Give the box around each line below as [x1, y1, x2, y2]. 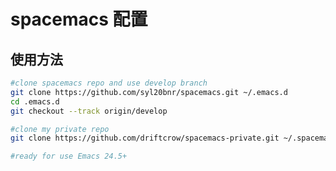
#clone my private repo [10, 124, 110, 134]
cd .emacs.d [10, 96, 60, 107]
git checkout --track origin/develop [10, 106, 168, 116]
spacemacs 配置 [10, 8, 148, 31]
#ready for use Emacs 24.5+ [10, 151, 128, 162]
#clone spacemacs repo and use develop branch [10, 78, 208, 88]
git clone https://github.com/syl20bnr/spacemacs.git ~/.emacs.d [10, 87, 288, 97]
